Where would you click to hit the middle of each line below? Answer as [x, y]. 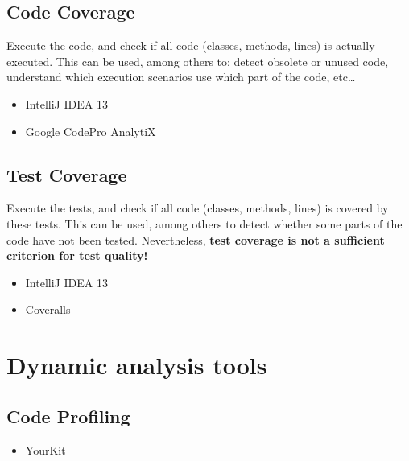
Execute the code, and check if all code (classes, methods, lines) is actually [191, 45]
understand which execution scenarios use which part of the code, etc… [181, 77]
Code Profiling [68, 416]
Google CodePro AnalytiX [91, 131]
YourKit [45, 449]
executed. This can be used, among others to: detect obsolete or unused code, [198, 61]
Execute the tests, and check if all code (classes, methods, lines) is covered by [198, 208]
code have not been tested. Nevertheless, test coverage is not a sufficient [196, 239]
